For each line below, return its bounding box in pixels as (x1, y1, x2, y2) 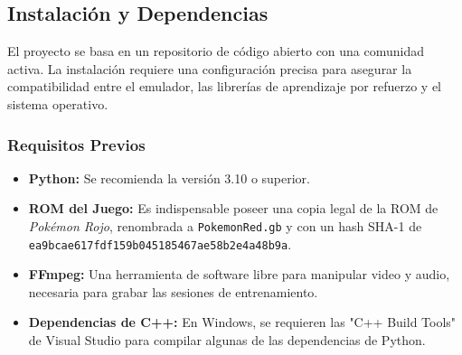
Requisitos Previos (7, 133, 146, 155)
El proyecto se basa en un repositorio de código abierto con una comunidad (7, 42, 425, 61)
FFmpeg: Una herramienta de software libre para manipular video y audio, (28, 265, 450, 284)
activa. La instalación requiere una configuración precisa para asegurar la (7, 59, 412, 78)
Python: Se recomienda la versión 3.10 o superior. (28, 168, 310, 187)
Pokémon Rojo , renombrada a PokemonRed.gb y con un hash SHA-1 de (28, 216, 422, 235)
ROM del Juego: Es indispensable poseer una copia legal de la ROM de (28, 199, 438, 218)
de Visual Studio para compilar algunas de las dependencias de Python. (28, 331, 426, 350)
